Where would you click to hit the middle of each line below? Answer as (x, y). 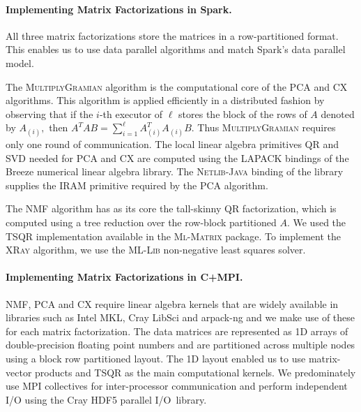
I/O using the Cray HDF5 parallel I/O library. (106, 399)
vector (19, 372)
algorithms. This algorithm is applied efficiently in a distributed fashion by (165, 100)
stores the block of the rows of (243, 113)
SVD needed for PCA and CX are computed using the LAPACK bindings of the (177, 157)
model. (20, 62)
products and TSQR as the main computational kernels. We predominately (195, 372)
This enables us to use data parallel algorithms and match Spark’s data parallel (176, 49)
